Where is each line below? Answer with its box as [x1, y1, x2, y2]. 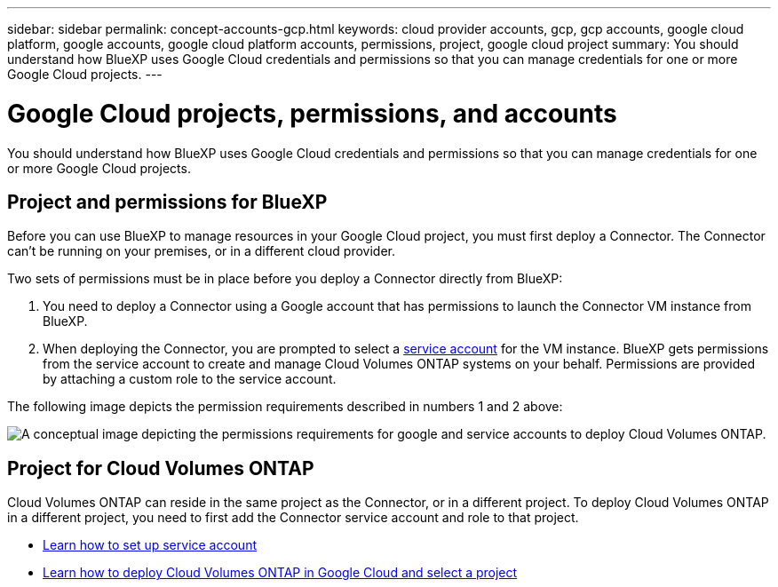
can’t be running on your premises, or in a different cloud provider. [7, 243, 395, 259]
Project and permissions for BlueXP [7, 190, 328, 213]
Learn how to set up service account [43, 537, 258, 553]
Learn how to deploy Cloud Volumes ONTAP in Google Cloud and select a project [43, 565, 518, 581]
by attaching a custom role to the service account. [43, 371, 337, 387]
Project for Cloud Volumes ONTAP [7, 456, 314, 480]
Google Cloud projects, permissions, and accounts [7, 98, 617, 129]
